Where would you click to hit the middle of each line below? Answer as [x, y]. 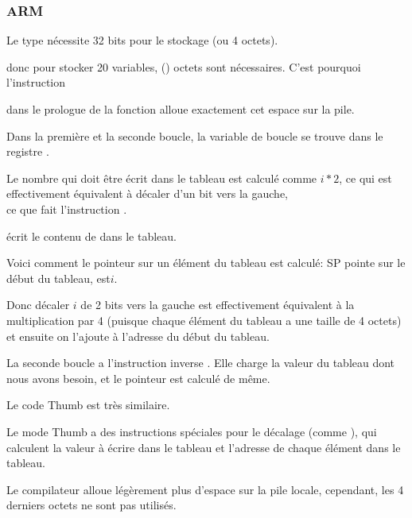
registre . [28, 151]
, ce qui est [365, 178]
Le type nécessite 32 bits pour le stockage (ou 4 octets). [142, 40]
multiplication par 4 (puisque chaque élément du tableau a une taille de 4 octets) [204, 320]
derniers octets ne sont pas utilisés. [91, 505]
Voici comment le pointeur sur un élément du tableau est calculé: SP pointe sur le [206, 263]
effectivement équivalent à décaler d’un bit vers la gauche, [148, 193]
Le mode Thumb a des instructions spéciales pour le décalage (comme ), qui [192, 431]
